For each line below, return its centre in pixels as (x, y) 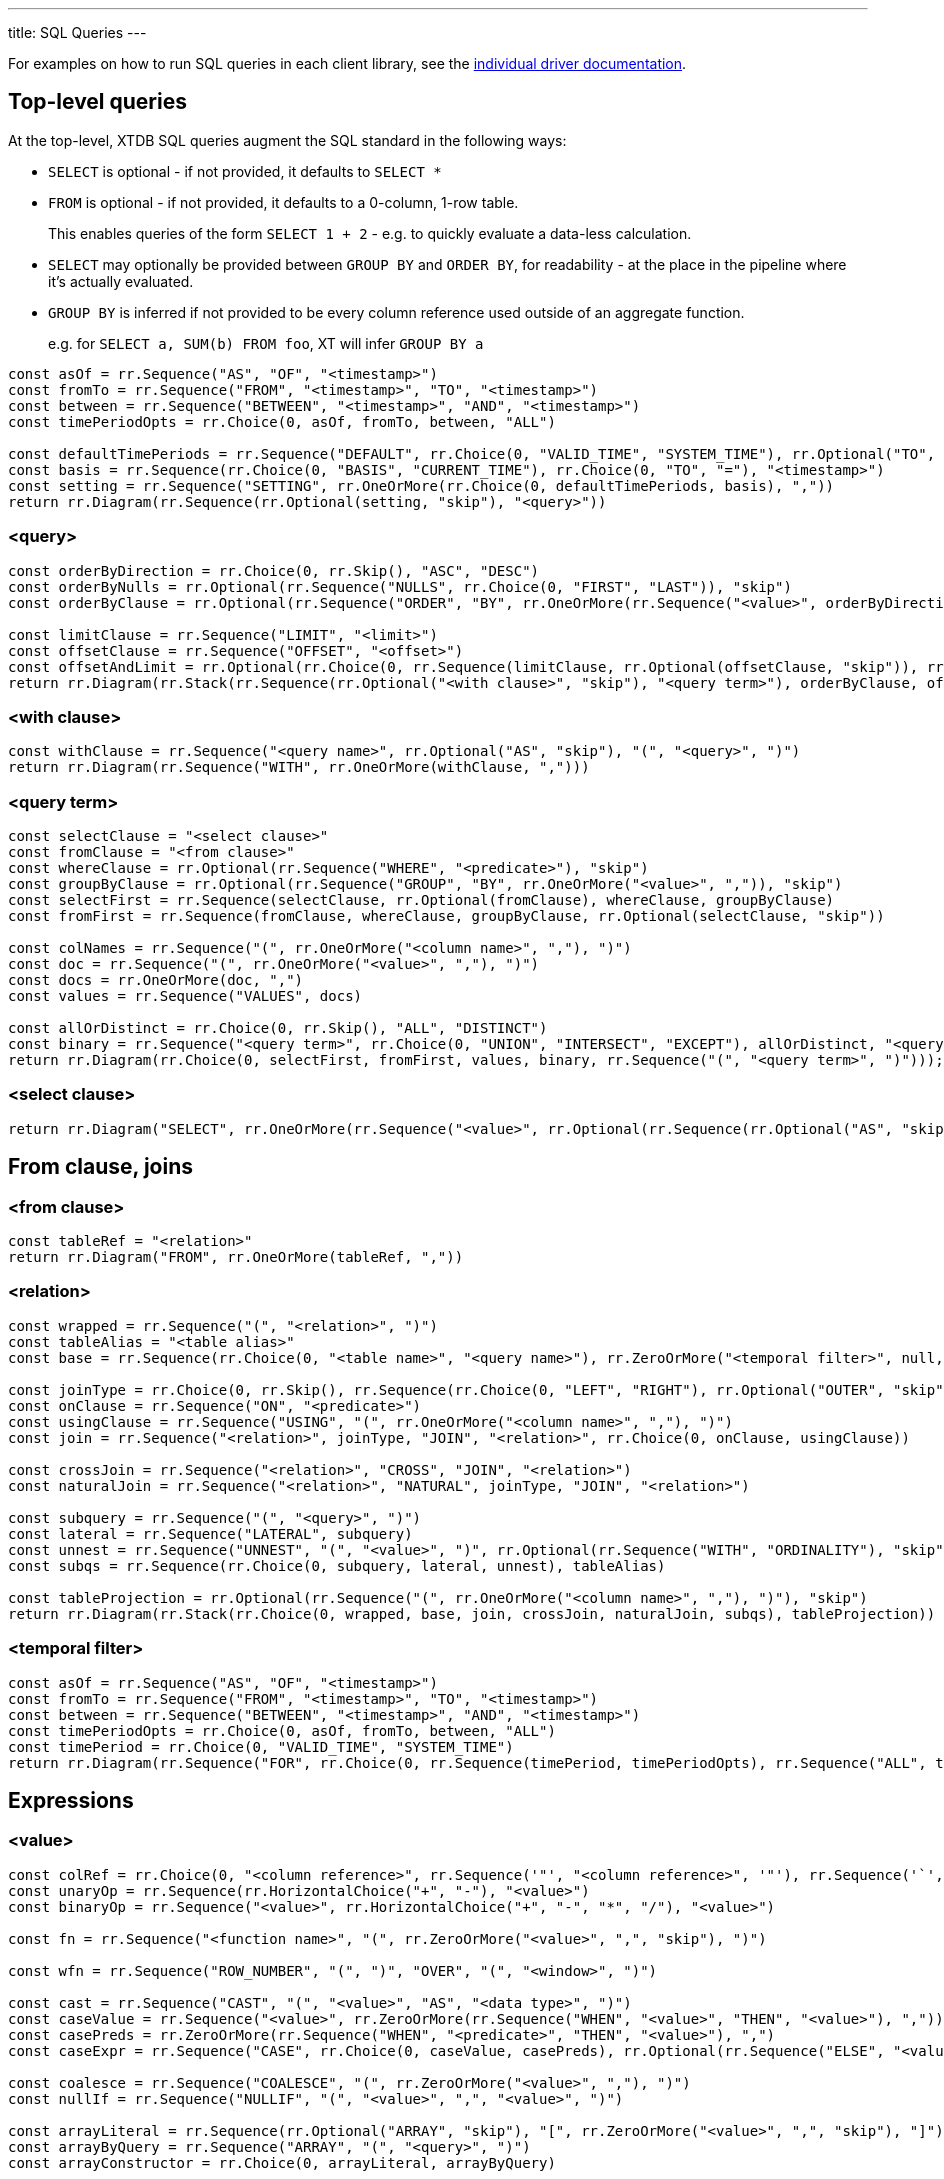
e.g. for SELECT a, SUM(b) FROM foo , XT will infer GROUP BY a (266, 343)
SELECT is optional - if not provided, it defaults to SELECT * (245, 171)
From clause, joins (100, 1167)
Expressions (71, 1800)
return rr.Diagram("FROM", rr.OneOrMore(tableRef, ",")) (236, 1257)
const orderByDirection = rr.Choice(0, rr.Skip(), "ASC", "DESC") (274, 570)
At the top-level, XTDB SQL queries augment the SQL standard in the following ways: (287, 140)
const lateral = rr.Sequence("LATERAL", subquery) (210, 1533)
